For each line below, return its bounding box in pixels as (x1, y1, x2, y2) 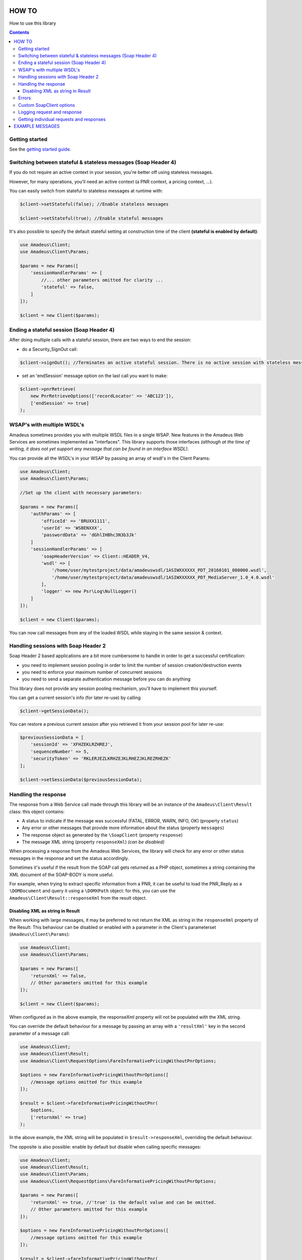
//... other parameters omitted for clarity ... (41, 277, 164, 283)
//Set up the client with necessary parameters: (20, 490, 142, 495)
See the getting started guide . (9, 146, 71, 152)
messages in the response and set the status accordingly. (9, 855, 129, 861)
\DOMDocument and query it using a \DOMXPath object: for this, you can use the (9, 888, 176, 894)
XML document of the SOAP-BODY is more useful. (9, 871, 114, 877)
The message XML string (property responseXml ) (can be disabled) (22, 839, 165, 845)
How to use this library (9, 20, 56, 26)
